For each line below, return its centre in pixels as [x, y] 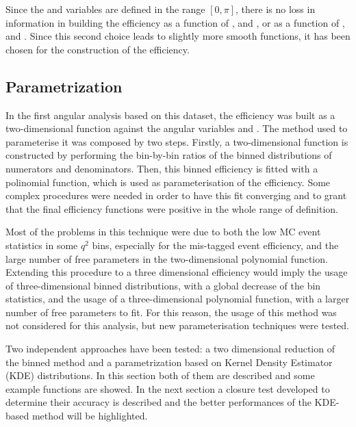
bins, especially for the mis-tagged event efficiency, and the [215, 245]
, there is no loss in [276, 9]
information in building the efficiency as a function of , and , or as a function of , [175, 22]
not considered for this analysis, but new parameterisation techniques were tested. [177, 325]
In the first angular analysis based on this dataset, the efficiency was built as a [170, 115]
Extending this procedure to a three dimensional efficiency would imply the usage [177, 272]
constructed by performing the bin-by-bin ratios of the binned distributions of [169, 155]
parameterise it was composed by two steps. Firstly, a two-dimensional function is [177, 141]
